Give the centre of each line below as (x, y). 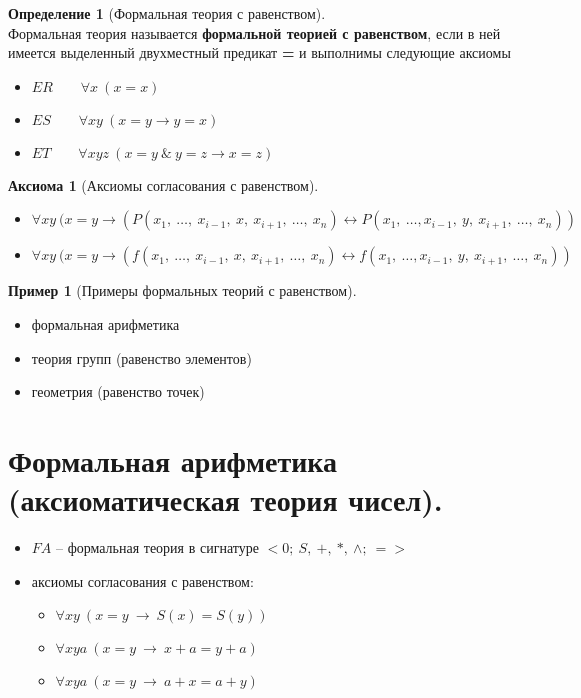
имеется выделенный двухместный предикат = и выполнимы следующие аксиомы (259, 52)
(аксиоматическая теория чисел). (225, 499)
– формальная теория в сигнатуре (157, 547)
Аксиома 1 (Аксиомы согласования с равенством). (163, 184)
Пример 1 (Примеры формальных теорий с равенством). (182, 290)
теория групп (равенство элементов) (141, 357)
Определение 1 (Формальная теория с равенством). (167, 13)
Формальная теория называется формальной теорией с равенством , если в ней (254, 32)
